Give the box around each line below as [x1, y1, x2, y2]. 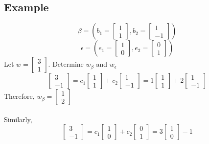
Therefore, [4, 91, 35, 101]
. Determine [48, 59, 84, 69]
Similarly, [4, 114, 32, 124]
